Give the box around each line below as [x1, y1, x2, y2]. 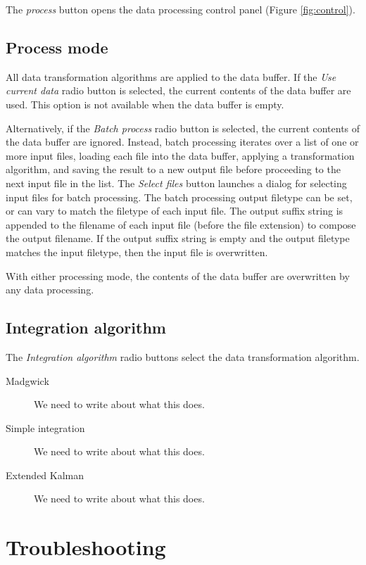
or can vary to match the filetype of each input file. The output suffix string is [6, 203, 343, 218]
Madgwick [6, 373, 49, 388]
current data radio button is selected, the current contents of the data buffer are [6, 83, 351, 98]
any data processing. [6, 282, 94, 297]
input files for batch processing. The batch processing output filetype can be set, [6, 189, 353, 204]
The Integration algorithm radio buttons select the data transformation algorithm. [6, 349, 360, 364]
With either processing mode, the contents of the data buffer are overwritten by [6, 268, 350, 283]
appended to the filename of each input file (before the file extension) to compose [6, 217, 356, 231]
